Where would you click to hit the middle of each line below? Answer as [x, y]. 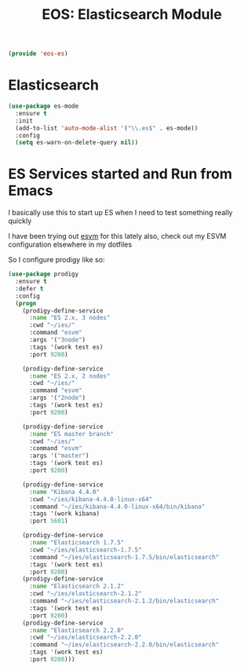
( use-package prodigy [44, 274]
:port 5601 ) [48, 521]
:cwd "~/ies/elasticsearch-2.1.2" [86, 594]
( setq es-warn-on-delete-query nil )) [77, 143]
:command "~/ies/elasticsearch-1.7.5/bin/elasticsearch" [124, 557]
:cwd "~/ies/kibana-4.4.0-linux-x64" [91, 499]
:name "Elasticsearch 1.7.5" [77, 543]
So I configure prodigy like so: [57, 260]
